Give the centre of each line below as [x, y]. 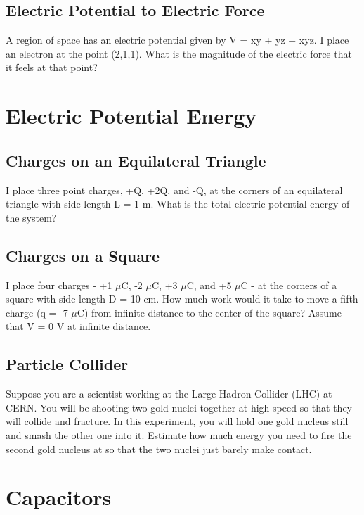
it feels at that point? [52, 67]
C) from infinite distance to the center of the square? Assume [209, 312]
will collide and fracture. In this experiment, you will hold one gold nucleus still [177, 421]
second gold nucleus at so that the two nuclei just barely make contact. [159, 449]
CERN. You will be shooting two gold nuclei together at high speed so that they [179, 407]
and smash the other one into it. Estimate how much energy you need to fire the [179, 434]
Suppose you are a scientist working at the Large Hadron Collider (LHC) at [169, 394]
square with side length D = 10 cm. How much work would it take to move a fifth [182, 299]
